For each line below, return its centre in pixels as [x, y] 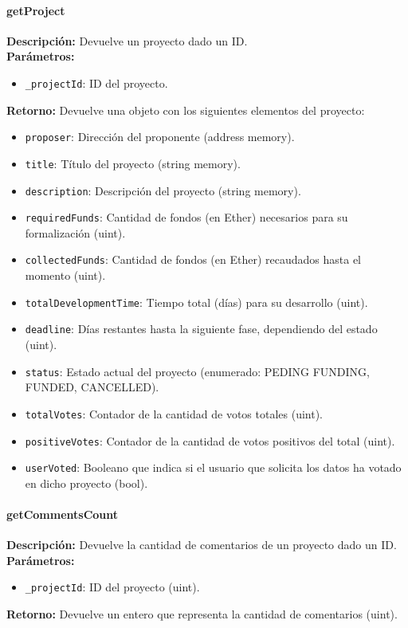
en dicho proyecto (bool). [86, 483]
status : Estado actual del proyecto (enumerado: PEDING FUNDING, [198, 371]
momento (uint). [65, 275]
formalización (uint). [75, 232]
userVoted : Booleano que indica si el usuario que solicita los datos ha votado [213, 467]
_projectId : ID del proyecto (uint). [112, 587]
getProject [36, 10]
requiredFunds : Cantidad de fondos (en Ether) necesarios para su [186, 217]
